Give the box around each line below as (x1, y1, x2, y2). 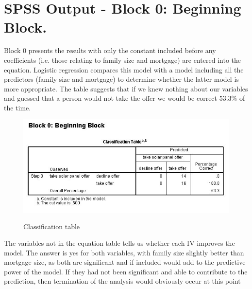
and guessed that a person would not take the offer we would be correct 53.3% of (4, 93, 245, 103)
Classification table (23, 221, 80, 232)
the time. (4, 102, 31, 112)
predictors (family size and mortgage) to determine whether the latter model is (4, 74, 239, 84)
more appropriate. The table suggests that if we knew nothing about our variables (4, 83, 248, 93)
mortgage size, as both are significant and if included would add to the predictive (4, 257, 246, 267)
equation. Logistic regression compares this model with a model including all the (4, 64, 244, 74)
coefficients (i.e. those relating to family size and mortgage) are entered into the (4, 54, 241, 65)
